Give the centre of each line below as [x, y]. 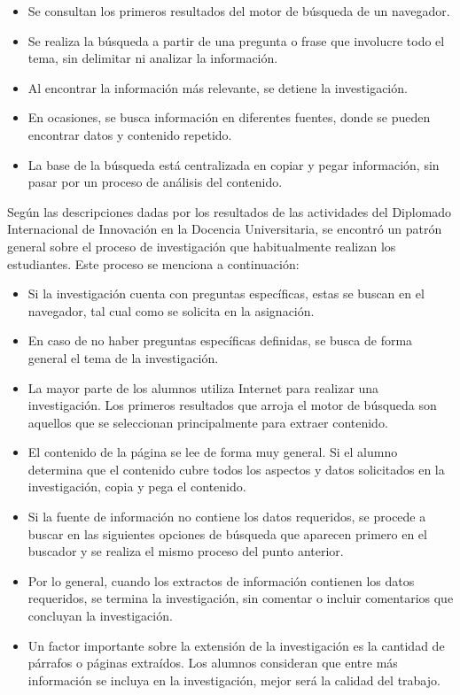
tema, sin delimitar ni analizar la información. [153, 58]
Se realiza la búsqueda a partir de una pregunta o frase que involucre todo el [236, 40]
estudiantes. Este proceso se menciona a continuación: [153, 263]
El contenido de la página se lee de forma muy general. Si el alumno [213, 452]
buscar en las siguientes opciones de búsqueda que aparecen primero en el [227, 533]
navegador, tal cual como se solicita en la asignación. [171, 310]
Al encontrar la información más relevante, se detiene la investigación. [218, 87]
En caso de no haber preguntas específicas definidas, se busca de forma [220, 340]
